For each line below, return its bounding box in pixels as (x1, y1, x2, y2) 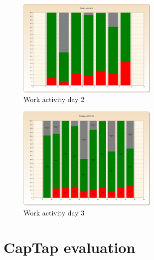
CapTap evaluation (3, 236, 136, 257)
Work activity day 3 (23, 207, 85, 217)
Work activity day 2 (23, 94, 85, 104)
